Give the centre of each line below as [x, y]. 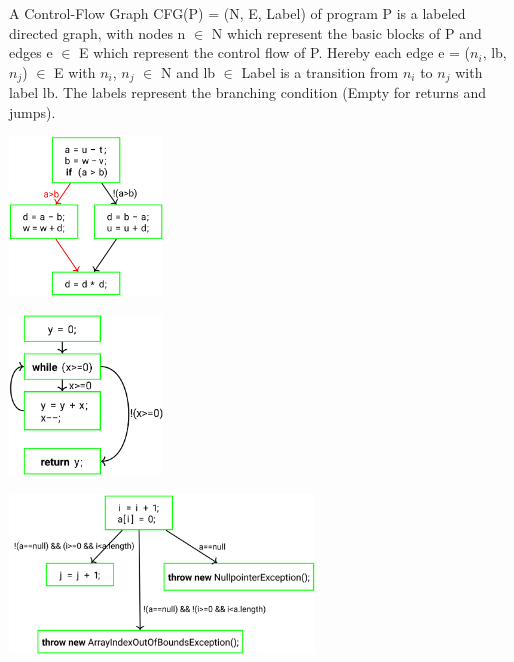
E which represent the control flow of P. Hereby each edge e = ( [275, 52]
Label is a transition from [320, 71]
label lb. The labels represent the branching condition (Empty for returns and [248, 92]
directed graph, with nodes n [97, 32]
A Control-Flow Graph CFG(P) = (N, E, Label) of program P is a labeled [237, 13]
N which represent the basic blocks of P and [346, 32]
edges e [31, 52]
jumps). [32, 111]
